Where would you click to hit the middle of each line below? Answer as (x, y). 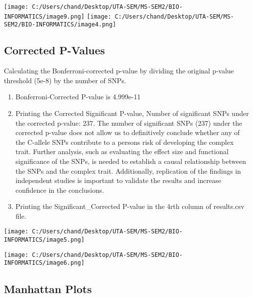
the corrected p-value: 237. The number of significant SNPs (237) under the (129, 123)
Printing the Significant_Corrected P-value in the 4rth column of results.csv (130, 206)
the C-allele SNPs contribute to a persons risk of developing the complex (125, 142)
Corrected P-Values (55, 50)
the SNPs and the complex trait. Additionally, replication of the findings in (128, 171)
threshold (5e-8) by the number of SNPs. (65, 80)
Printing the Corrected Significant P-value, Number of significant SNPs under (132, 113)
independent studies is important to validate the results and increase (118, 180)
